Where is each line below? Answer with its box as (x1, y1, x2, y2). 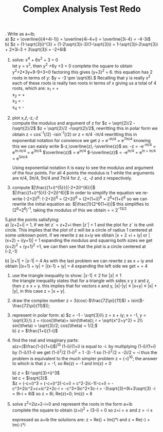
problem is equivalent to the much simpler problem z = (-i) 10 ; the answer (12, 354, 158, 361)
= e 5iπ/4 (12, 154, 28, 161)
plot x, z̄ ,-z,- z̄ (12, 115, 38, 121)
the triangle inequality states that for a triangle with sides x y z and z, (12, 278, 151, 284)
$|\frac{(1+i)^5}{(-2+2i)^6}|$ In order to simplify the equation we (12, 190, 142, 196)
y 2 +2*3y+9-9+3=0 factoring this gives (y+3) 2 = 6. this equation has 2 (12, 68, 153, 75)
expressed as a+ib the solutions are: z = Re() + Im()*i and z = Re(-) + (12, 416, 150, 422)
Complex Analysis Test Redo (22, 3, 141, 15)
